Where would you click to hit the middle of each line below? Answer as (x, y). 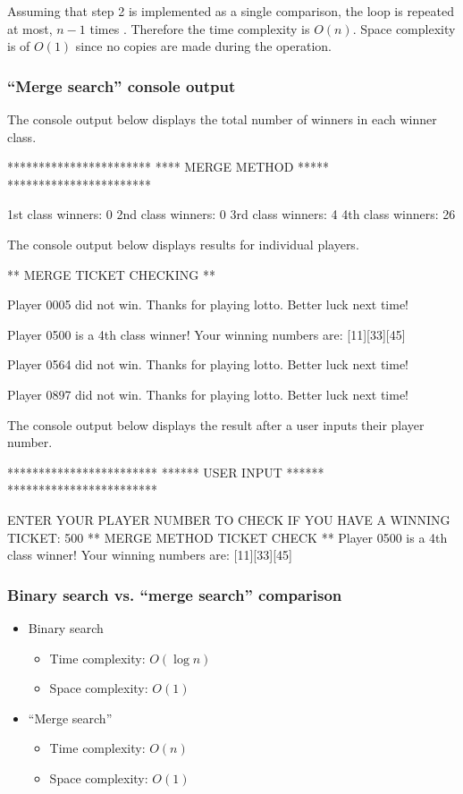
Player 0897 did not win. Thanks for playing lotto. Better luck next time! (208, 394)
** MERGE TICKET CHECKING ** (111, 274)
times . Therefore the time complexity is (200, 28)
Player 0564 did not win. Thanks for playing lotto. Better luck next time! (208, 364)
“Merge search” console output (122, 85)
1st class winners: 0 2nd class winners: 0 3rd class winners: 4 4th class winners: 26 (231, 214)
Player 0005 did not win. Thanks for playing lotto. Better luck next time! (208, 304)
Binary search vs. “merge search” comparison (175, 594)
